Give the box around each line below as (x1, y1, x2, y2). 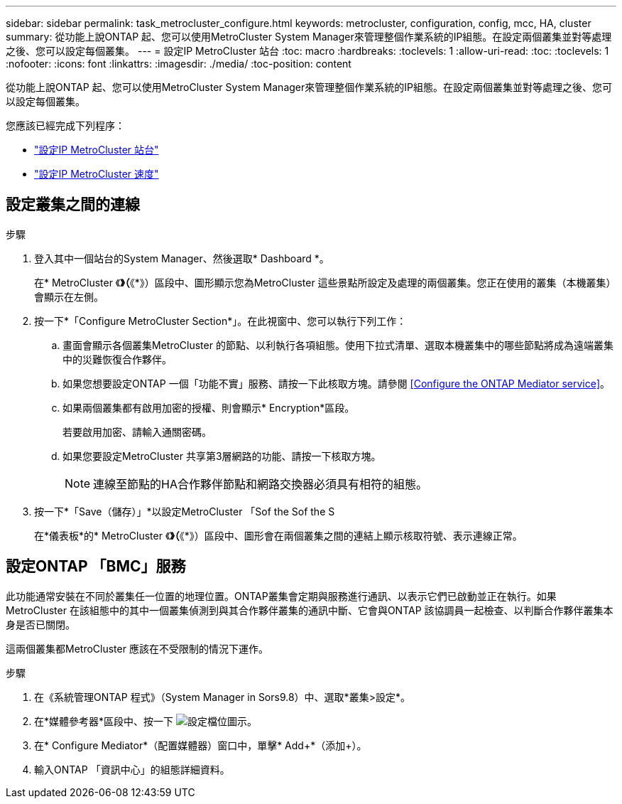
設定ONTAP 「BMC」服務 (6, 557, 186, 576)
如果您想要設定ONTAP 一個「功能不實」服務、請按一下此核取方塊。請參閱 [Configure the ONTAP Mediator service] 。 (62, 377, 610, 390)
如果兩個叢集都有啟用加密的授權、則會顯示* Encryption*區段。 (62, 401, 355, 414)
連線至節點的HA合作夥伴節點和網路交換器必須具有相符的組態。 (93, 476, 427, 491)
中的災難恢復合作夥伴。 (62, 353, 172, 365)
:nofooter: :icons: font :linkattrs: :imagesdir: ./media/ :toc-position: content (6, 58, 351, 70)
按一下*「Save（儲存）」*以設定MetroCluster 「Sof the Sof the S (34, 505, 335, 518)
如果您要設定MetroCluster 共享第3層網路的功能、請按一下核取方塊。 (62, 449, 381, 462)
